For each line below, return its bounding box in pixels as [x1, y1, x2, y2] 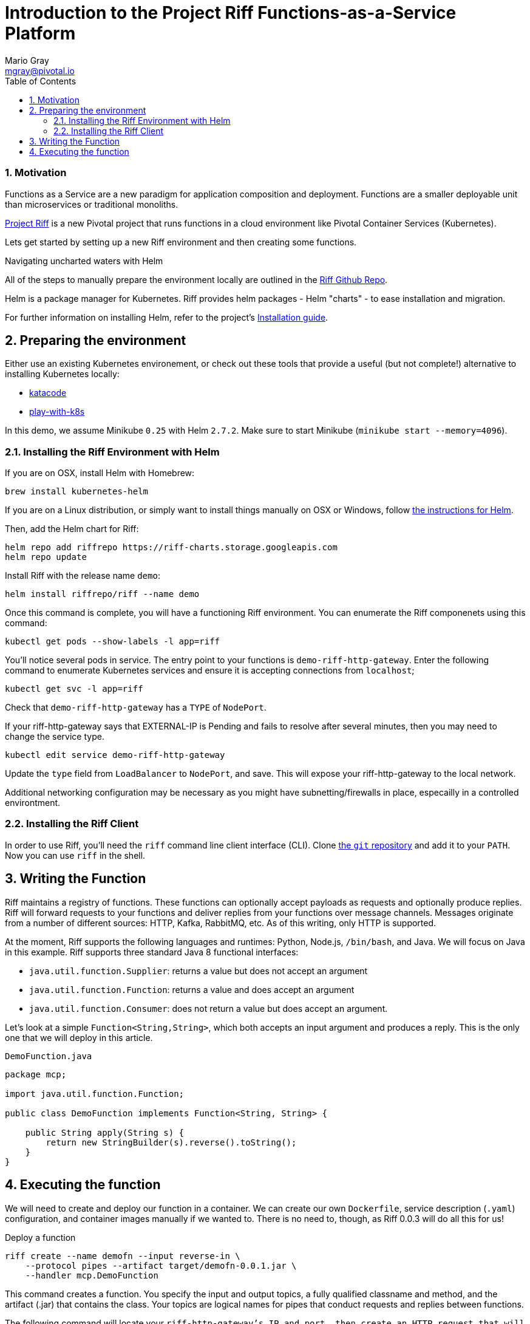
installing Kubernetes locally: [5, 369, 120, 380]
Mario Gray [5, 55, 49, 66]
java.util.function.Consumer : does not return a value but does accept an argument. [29, 1003, 388, 1014]
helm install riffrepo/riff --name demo [5, 589, 200, 599]
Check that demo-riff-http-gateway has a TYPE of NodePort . [5, 702, 267, 713]
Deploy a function [5, 1232, 76, 1243]
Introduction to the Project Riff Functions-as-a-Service [5, 2, 457, 23]
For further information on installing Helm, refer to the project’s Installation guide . [5, 312, 328, 322]
